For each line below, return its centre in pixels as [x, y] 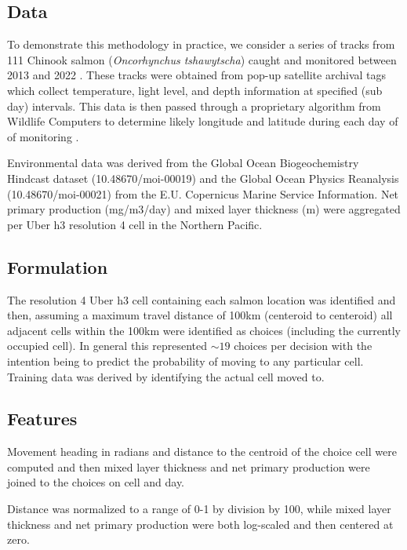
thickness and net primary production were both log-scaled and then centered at [200, 524]
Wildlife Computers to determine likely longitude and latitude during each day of [203, 121]
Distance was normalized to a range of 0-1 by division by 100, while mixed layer [199, 509]
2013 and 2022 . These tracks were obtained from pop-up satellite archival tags [197, 75]
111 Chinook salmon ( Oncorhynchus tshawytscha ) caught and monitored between [202, 59]
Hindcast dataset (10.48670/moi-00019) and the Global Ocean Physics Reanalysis [203, 178]
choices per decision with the [303, 346]
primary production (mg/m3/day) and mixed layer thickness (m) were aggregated [204, 209]
